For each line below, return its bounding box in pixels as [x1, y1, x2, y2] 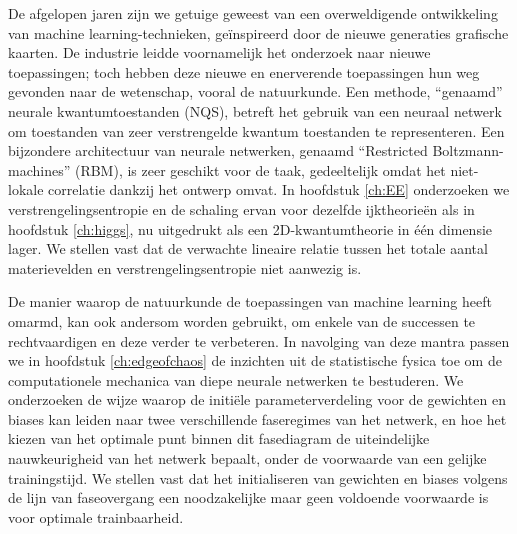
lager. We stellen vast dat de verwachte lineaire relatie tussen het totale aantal [8, 238, 488, 259]
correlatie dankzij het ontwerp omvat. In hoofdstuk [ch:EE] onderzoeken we [48, 179, 510, 200]
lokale [8, 179, 44, 200]
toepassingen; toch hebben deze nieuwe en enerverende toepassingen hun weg [8, 61, 480, 82]
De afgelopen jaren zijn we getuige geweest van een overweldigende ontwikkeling [8, 3, 498, 23]
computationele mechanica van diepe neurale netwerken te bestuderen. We [8, 369, 464, 390]
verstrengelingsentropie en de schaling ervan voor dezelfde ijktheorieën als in [8, 198, 475, 219]
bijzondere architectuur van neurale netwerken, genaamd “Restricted [8, 140, 428, 161]
